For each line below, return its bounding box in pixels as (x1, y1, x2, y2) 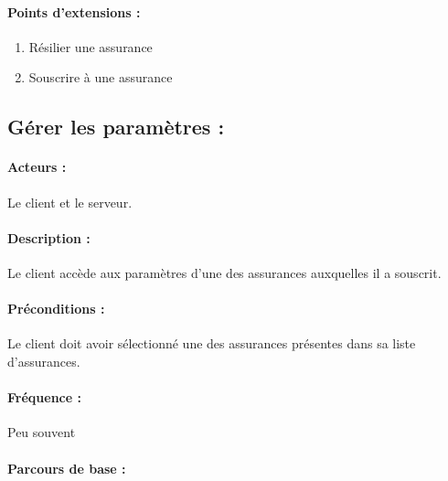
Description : (7, 228, 91, 247)
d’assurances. (7, 351, 80, 370)
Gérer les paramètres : (7, 112, 225, 141)
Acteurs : (7, 157, 67, 176)
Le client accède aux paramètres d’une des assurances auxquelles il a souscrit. (7, 262, 442, 282)
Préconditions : (7, 299, 105, 318)
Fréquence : (7, 388, 81, 407)
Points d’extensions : (7, 2, 141, 21)
